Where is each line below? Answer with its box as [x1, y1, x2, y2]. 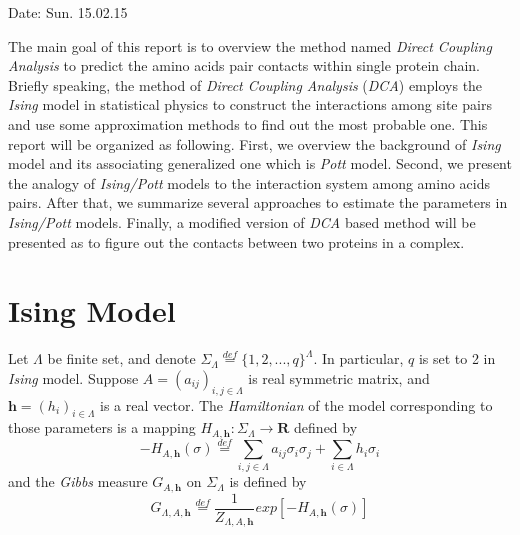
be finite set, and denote [47, 348, 196, 369]
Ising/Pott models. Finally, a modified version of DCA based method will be [8, 211, 476, 232]
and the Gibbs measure [8, 471, 148, 492]
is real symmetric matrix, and [248, 367, 430, 388]
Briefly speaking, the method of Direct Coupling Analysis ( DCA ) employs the [8, 74, 483, 95]
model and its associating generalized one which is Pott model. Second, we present [8, 153, 512, 174]
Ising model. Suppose [8, 367, 139, 388]
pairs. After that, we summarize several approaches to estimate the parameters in [8, 192, 508, 213]
